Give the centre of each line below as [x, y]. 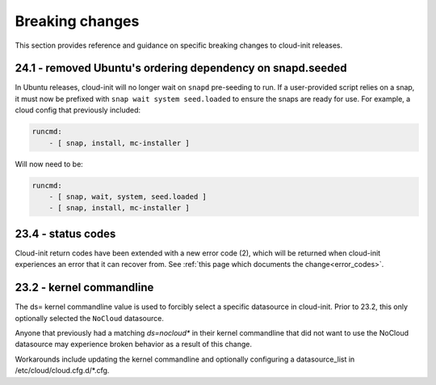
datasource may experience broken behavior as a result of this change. [133, 345]
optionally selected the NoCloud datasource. [90, 318]
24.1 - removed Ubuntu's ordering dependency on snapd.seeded [181, 68]
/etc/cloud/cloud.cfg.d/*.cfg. [62, 370]
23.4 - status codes [65, 233]
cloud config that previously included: [78, 110]
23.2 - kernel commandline [84, 288]
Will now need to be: [49, 164]
